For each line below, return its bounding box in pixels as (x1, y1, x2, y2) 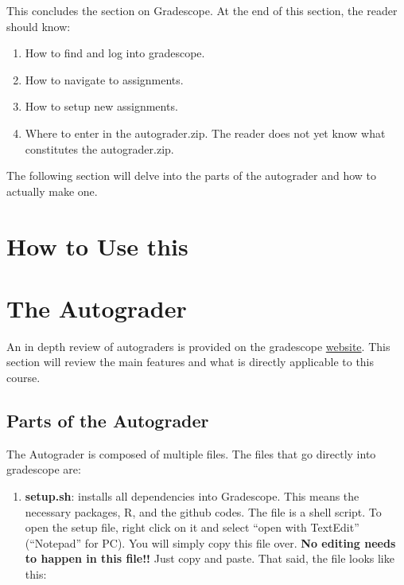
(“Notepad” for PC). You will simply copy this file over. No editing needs (25, 534, 396, 551)
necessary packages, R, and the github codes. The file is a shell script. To (25, 503, 382, 520)
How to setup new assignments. (25, 98, 178, 115)
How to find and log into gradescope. (25, 45, 205, 61)
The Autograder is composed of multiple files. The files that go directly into (6, 445, 376, 462)
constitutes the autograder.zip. (25, 140, 174, 157)
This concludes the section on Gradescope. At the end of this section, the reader (6, 2, 398, 18)
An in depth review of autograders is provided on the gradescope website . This (6, 337, 390, 354)
